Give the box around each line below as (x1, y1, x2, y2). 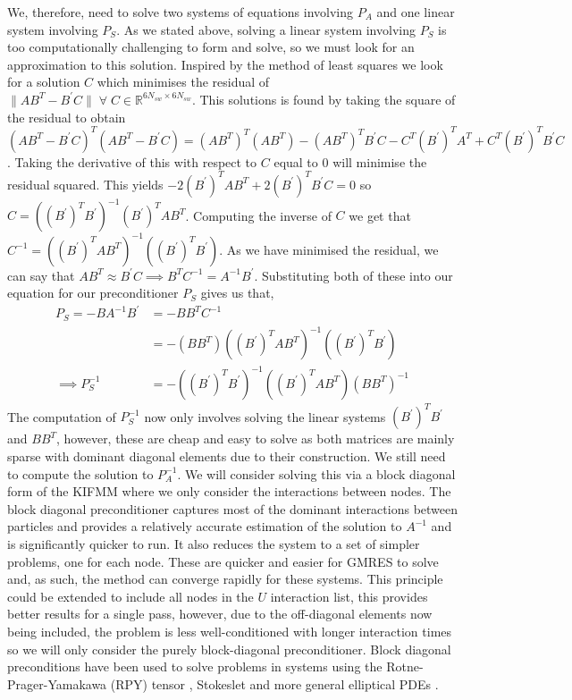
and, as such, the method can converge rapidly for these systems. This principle (7, 569, 443, 588)
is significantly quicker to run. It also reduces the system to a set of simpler (7, 535, 420, 553)
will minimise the (332, 152, 427, 171)
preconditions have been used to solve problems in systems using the (7, 657, 383, 676)
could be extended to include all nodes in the (7, 586, 254, 605)
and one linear (376, 3, 455, 21)
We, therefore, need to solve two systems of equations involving (7, 3, 353, 21)
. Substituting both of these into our (254, 266, 453, 284)
